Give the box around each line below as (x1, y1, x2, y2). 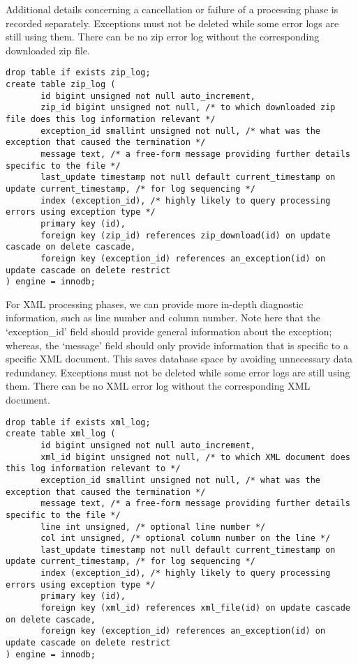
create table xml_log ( (6, 429, 116, 439)
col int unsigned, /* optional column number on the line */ (40, 533, 331, 544)
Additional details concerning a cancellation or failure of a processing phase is (6, 2, 338, 16)
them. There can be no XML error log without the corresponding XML (6, 379, 311, 393)
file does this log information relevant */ (6, 114, 216, 124)
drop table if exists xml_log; (6, 417, 151, 427)
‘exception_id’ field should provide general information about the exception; (6, 324, 332, 339)
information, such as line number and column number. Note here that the (6, 310, 321, 325)
